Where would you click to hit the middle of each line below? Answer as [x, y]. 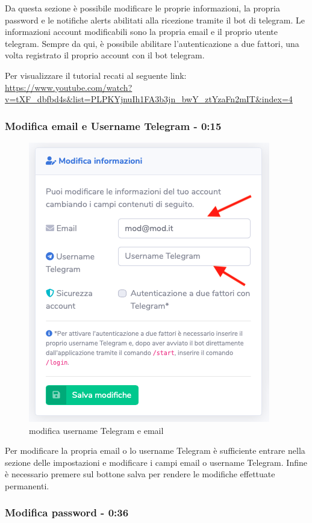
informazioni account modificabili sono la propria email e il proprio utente [141, 32]
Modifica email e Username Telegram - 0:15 [113, 125]
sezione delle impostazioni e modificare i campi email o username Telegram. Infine [156, 462]
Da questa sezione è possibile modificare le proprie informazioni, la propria [142, 8]
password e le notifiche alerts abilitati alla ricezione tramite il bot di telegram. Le [155, 20]
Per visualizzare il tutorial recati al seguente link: [96, 75]
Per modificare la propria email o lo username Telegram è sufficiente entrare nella [155, 450]
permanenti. [27, 485]
